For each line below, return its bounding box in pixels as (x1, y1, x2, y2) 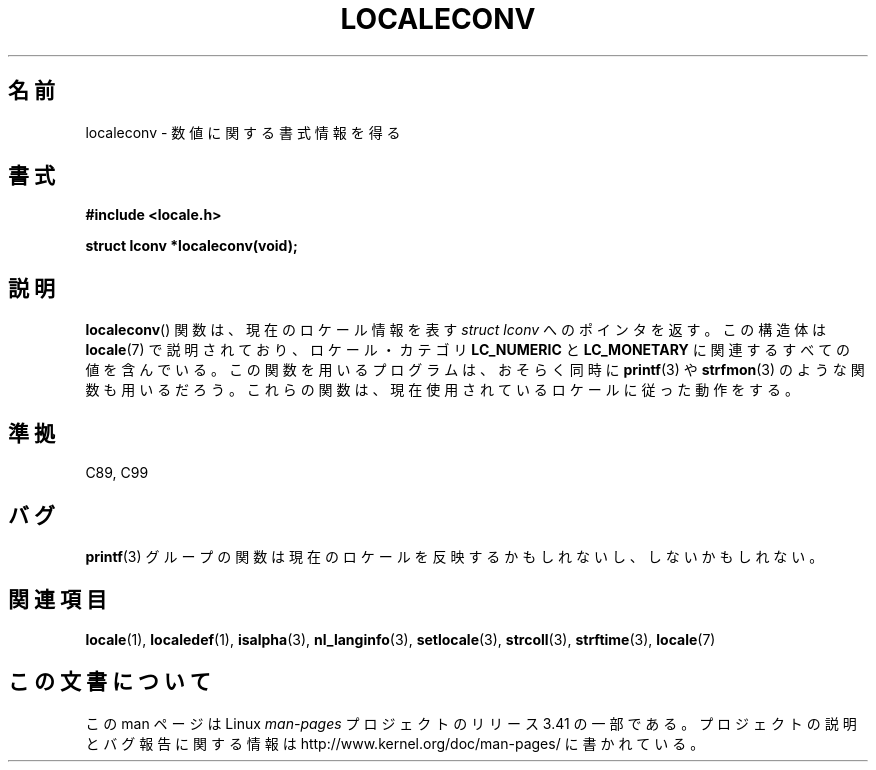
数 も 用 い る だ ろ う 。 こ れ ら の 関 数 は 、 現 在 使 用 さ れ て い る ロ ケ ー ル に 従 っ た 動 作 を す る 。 (85, 381, 799, 399)
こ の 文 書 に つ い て (8, 669, 211, 695)
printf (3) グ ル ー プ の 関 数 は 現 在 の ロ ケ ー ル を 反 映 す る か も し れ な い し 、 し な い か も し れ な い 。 (85, 547, 824, 565)
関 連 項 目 (8, 587, 107, 613)
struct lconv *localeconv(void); (85, 237, 298, 255)
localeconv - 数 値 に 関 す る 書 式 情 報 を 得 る (85, 123, 401, 141)
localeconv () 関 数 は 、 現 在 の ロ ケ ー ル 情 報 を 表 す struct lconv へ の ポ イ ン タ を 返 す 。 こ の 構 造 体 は (85, 321, 827, 339)
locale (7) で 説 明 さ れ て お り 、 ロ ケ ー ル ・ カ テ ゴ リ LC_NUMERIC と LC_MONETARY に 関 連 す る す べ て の (85, 341, 851, 359)
